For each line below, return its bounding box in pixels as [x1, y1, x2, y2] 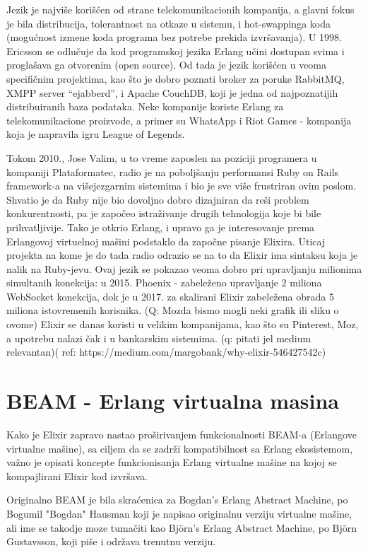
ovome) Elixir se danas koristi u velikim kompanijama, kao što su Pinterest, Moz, [6, 317, 359, 332]
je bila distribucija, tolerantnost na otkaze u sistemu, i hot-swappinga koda [6, 16, 331, 30]
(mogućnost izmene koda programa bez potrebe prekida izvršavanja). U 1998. [6, 30, 342, 45]
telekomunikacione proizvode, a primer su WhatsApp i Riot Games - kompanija [6, 112, 352, 127]
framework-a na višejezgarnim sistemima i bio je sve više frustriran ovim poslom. [6, 178, 357, 193]
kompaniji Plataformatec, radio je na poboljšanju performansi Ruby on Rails [6, 164, 339, 179]
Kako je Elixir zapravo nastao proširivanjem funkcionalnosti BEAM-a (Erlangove [6, 426, 357, 441]
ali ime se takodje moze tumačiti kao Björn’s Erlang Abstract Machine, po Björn [6, 520, 357, 535]
